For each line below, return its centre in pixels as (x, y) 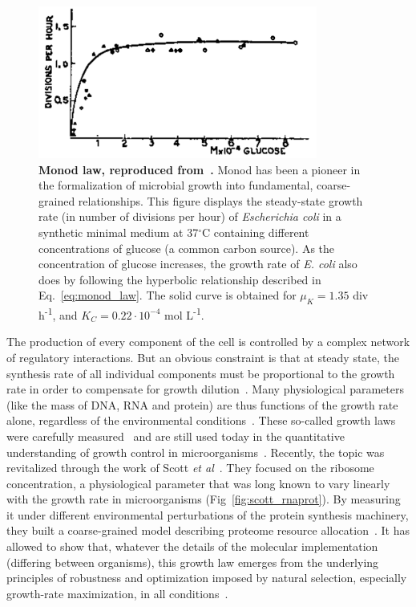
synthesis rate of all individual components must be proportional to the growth (201, 373)
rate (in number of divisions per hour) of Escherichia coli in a (190, 216)
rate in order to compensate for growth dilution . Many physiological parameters (205, 389)
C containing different (256, 232)
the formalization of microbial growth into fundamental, (176, 185)
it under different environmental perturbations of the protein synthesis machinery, (208, 514)
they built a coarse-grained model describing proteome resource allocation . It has (208, 530)
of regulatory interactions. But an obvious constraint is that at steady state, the (203, 357)
